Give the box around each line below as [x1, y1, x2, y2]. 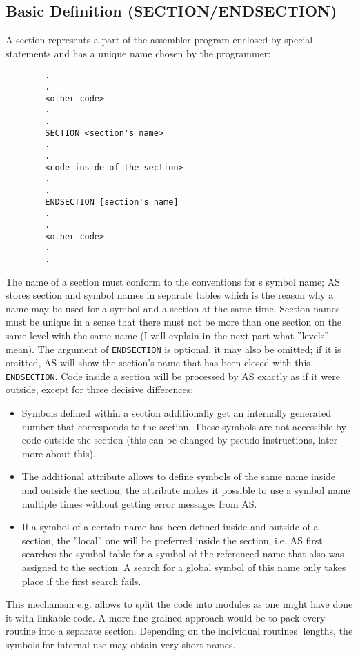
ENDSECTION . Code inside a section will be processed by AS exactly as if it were [6, 368, 340, 383]
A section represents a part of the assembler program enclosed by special [6, 32, 313, 47]
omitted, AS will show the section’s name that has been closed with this [6, 355, 310, 370]
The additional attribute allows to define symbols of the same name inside [21, 469, 336, 484]
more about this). [21, 446, 96, 460]
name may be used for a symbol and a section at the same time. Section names [6, 301, 340, 315]
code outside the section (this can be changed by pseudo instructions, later [21, 433, 338, 447]
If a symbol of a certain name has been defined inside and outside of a [21, 519, 319, 534]
